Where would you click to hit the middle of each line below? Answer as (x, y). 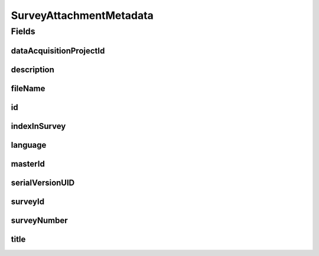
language (29, 145)
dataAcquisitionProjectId (58, 51)
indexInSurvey (38, 126)
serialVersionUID (43, 182)
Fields (23, 31)
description (32, 69)
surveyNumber (39, 220)
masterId (28, 163)
